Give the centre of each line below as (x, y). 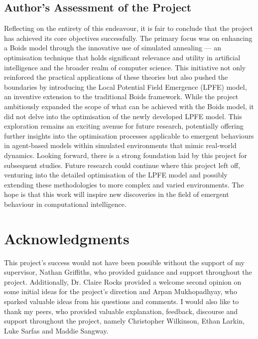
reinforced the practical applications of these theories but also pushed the (116, 77)
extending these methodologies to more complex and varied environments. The (124, 184)
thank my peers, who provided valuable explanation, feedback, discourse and (121, 311)
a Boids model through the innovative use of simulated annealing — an (113, 48)
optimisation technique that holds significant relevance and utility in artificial (122, 57)
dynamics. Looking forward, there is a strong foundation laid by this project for (126, 155)
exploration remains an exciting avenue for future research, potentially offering (124, 126)
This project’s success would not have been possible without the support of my (124, 262)
